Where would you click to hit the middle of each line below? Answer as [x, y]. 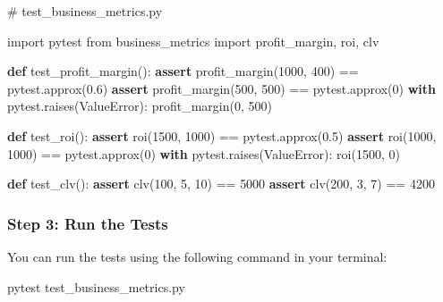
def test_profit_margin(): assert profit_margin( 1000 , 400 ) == [183, 71]
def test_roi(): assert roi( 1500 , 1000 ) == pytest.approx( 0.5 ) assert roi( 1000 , [222, 135]
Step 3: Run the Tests [88, 223]
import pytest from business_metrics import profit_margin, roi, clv [193, 41]
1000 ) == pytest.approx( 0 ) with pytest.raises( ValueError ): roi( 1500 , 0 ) [204, 153]
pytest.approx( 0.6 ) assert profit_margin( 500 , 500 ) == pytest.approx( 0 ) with [221, 88]
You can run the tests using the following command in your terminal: [197, 256]
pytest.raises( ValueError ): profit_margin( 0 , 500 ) [140, 106]
